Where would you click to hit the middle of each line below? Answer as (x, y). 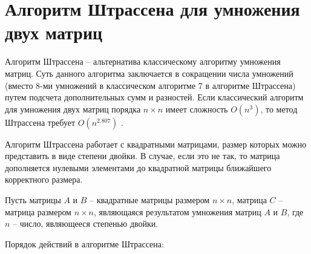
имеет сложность (197, 109)
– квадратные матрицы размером (150, 200)
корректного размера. (44, 179)
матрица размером (38, 211)
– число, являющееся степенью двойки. (86, 223)
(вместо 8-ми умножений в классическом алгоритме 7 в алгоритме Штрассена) (150, 85)
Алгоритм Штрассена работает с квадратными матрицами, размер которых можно (156, 144)
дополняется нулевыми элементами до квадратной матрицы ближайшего (138, 167)
